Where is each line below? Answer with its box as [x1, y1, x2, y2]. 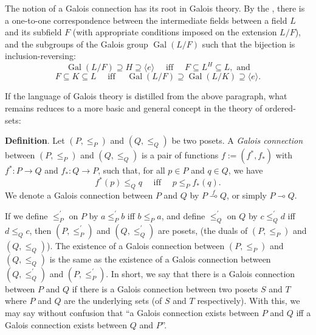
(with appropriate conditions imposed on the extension [72, 26, 277, 38]
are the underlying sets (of [64, 294, 162, 307]
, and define [161, 209, 205, 222]
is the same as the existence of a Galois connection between [49, 252, 271, 265]
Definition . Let [5, 134, 65, 147]
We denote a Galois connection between [5, 189, 153, 202]
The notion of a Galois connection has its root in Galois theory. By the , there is [5, 2, 305, 14]
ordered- [265, 102, 296, 115]
